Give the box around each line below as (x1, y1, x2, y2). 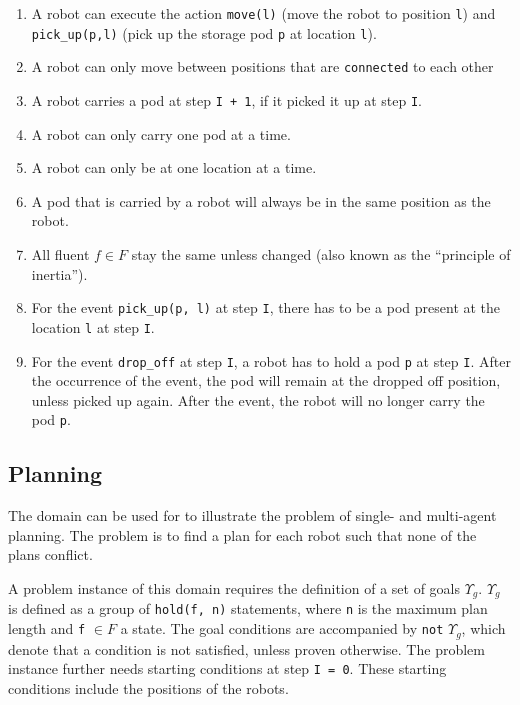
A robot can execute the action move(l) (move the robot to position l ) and (31, 3, 496, 23)
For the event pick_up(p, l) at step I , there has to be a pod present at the (31, 297, 501, 318)
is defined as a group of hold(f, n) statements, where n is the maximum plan (8, 598, 488, 619)
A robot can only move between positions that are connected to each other (31, 56, 494, 77)
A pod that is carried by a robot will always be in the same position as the (31, 190, 491, 211)
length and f (8, 618, 86, 639)
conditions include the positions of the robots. (8, 677, 289, 698)
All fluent (31, 244, 90, 264)
